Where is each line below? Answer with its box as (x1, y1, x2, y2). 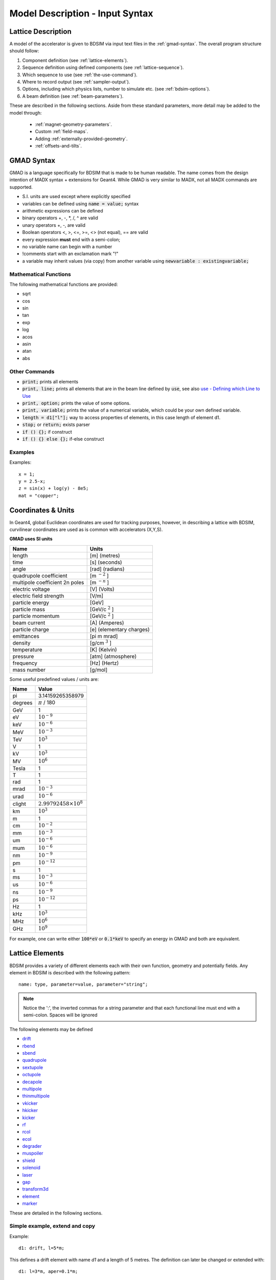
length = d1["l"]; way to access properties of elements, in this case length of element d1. (22, 414, 221, 420)
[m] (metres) (89, 552, 120, 559)
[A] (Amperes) (89, 619, 125, 626)
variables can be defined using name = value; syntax (22, 200, 139, 207)
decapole (22, 1078, 42, 1085)
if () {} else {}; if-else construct (22, 436, 104, 442)
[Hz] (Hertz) (89, 659, 119, 667)
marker (22, 1201, 38, 1207)
